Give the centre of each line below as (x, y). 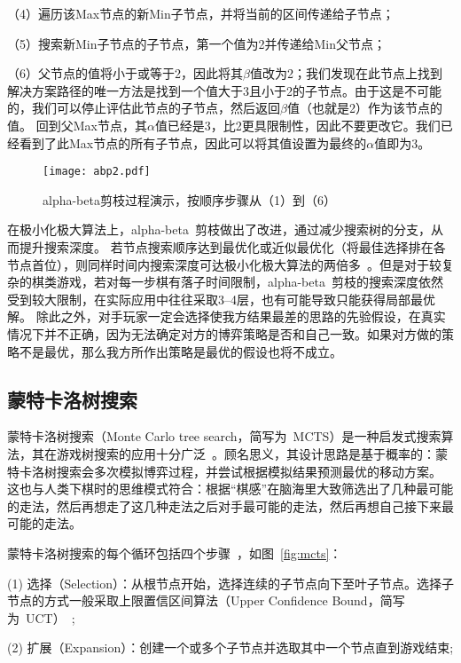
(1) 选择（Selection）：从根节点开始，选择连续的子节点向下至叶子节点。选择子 (230, 583)
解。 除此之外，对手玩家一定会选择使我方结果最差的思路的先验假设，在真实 (227, 316)
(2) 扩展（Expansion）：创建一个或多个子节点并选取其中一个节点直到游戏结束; (230, 647)
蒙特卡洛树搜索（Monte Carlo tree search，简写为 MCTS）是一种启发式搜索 (224, 436)
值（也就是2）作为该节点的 (364, 108)
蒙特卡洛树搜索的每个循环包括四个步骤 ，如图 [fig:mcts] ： (175, 552)
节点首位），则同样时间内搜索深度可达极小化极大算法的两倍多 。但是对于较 (224, 264)
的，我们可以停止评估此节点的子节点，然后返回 (144, 108)
